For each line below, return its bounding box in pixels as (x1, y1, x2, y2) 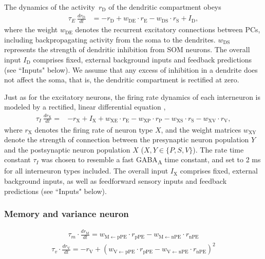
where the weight (4, 24, 58, 35)
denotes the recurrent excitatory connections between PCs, (75, 24, 260, 35)
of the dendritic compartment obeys (108, 2, 221, 12)
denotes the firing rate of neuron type (34, 124, 153, 135)
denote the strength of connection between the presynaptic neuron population (4, 134, 249, 145)
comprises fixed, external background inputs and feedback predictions (33, 54, 252, 64)
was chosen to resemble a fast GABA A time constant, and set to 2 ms (41, 154, 261, 166)
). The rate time (193, 144, 244, 155)
